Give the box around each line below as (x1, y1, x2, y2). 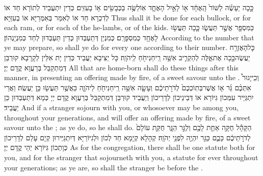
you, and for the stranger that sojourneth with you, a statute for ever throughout (4, 152, 258, 162)
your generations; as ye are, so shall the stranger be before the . (4, 162, 203, 172)
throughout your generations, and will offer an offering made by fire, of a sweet (4, 112, 251, 122)
